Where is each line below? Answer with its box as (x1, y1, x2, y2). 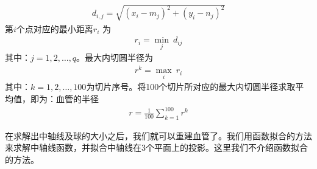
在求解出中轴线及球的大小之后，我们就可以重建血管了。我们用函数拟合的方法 (5, 129, 312, 142)
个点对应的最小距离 (16, 22, 93, 35)
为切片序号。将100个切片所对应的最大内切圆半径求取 (86, 80, 296, 93)
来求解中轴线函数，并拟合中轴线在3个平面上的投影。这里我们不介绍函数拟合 (5, 141, 308, 154)
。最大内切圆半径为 (76, 51, 154, 64)
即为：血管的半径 (30, 92, 99, 105)
